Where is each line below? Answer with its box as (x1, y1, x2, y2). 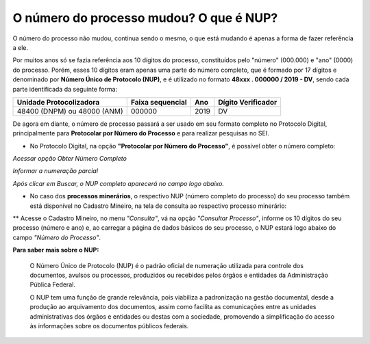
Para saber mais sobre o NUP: (12, 246, 99, 254)
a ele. (12, 43, 29, 51)
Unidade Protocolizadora (16, 97, 100, 107)
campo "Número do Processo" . (12, 233, 101, 241)
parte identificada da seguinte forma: (12, 85, 118, 93)
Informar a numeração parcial (12, 167, 99, 175)
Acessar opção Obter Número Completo (12, 155, 127, 163)
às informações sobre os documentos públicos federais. (29, 321, 189, 330)
